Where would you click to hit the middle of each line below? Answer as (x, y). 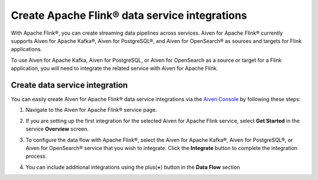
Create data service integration (69, 85)
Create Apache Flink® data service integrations (129, 15)
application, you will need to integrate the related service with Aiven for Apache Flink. (115, 68)
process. (36, 156)
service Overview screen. (57, 129)
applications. (26, 49)
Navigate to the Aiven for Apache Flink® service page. (91, 110)
